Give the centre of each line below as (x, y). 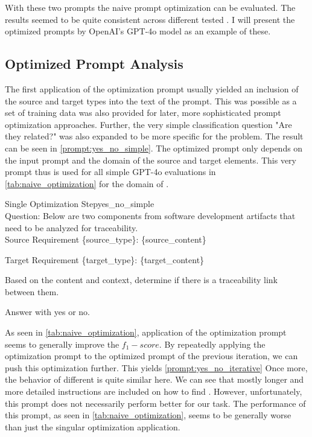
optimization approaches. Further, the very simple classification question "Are (148, 124)
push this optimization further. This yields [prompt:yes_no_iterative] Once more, (156, 367)
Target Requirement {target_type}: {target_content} (105, 259)
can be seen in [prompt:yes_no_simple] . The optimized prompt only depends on (154, 148)
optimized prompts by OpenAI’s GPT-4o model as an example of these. (138, 31)
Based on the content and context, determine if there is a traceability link (141, 280)
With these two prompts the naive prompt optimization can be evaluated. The (150, 7)
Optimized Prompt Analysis (94, 64)
